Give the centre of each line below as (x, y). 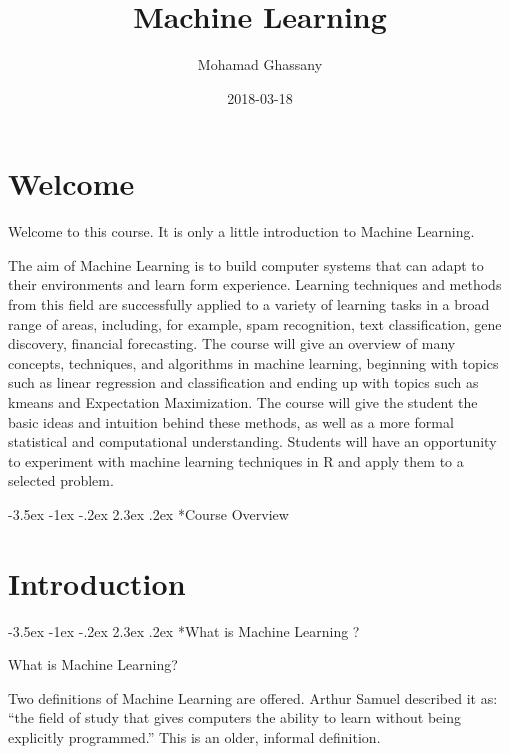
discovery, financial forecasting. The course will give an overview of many (232, 343)
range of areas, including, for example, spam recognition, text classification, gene (255, 323)
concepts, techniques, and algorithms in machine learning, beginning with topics (253, 362)
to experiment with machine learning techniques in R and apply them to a (236, 460)
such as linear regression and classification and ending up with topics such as (243, 382)
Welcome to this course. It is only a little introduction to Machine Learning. (241, 231)
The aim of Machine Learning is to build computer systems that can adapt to (246, 264)
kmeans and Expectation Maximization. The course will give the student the (243, 402)
